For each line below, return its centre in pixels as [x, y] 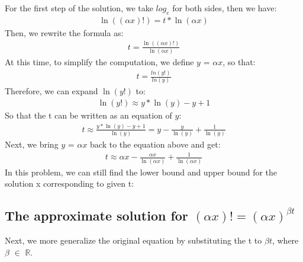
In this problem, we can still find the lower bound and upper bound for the [141, 172]
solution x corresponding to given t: [70, 183]
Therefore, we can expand [51, 91]
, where [285, 240]
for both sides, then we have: [225, 8]
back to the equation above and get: [155, 144]
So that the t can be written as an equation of [88, 115]
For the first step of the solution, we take [79, 8]
